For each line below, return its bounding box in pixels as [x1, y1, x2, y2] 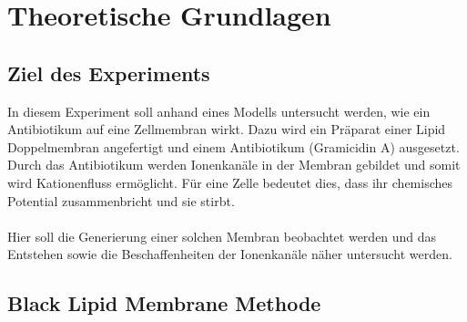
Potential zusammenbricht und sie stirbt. [7, 191, 235, 210]
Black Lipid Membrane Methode [7, 289, 321, 317]
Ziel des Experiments [7, 58, 210, 87]
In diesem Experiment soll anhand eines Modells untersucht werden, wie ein [7, 101, 431, 120]
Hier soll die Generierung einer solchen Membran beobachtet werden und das [7, 226, 437, 245]
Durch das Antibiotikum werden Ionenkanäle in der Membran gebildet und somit [7, 155, 461, 174]
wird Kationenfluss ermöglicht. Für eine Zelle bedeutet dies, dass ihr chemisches [7, 172, 453, 192]
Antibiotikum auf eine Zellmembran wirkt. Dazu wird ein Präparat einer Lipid [7, 119, 446, 139]
